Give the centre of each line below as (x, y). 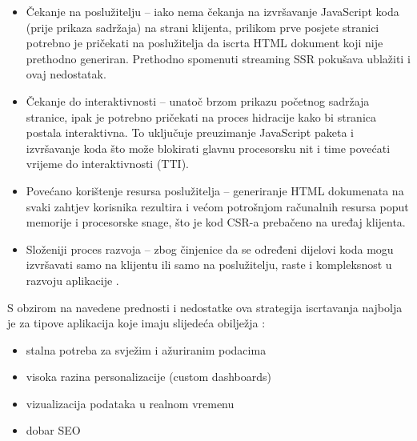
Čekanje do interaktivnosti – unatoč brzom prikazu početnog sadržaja (198, 100)
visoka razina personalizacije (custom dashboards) (148, 377)
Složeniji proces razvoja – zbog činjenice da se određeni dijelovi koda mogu (210, 249)
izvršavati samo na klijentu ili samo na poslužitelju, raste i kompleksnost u (209, 265)
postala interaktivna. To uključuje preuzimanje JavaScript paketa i (190, 132)
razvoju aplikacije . (72, 280)
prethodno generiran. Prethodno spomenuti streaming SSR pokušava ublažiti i (218, 58)
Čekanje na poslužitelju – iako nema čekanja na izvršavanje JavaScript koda (213, 11)
